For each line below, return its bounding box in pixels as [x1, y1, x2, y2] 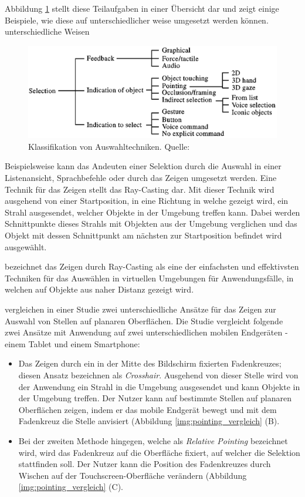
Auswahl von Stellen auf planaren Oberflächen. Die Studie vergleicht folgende [5, 314, 283, 327]
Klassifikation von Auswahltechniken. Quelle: [28, 140, 190, 152]
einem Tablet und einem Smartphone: [5, 337, 140, 350]
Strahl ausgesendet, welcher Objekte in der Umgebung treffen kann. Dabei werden [5, 206, 300, 218]
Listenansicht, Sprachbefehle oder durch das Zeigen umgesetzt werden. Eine [5, 172, 277, 184]
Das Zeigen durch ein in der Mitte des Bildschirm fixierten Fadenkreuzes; [18, 357, 282, 370]
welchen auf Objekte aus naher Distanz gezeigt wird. [5, 283, 194, 295]
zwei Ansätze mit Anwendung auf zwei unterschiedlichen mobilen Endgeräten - [5, 326, 288, 338]
